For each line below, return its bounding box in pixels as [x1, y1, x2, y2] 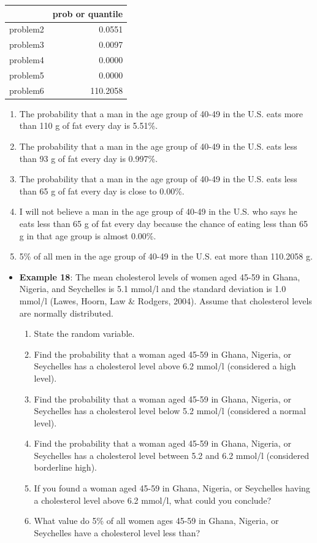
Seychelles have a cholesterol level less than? [34, 526, 201, 539]
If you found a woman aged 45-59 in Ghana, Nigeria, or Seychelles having [34, 482, 310, 495]
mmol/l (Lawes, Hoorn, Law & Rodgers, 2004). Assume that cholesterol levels [19, 294, 312, 307]
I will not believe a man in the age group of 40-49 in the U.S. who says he [19, 205, 297, 218]
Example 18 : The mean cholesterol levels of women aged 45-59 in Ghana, [19, 270, 300, 283]
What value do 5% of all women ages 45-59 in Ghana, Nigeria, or [34, 514, 279, 527]
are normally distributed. [19, 306, 113, 319]
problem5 [9, 68, 44, 81]
